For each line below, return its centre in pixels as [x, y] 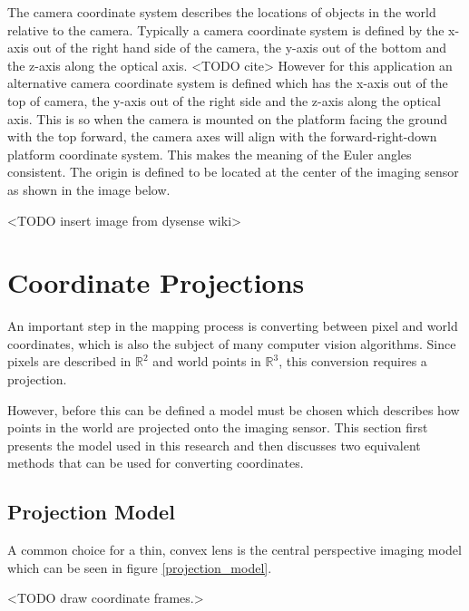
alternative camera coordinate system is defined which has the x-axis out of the [228, 83]
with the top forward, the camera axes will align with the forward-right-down [222, 136]
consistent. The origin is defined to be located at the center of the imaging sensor [233, 172]
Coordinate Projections [156, 282]
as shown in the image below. [89, 189]
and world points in [207, 361]
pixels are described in [69, 361]
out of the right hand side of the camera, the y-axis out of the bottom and [240, 48]
